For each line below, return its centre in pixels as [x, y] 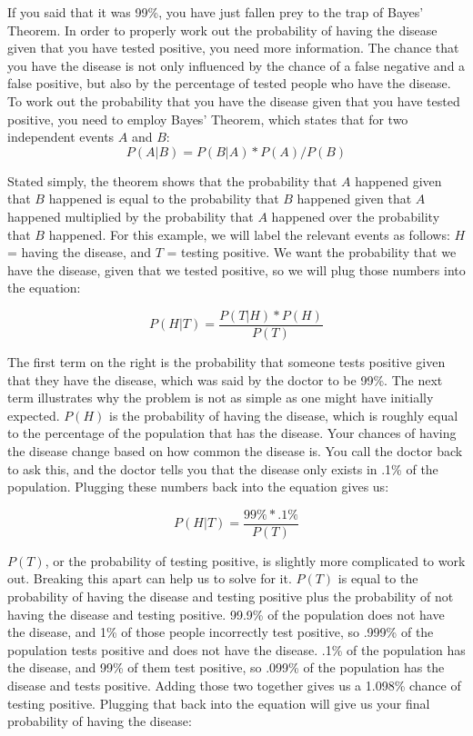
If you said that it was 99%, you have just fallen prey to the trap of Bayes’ [216, 12]
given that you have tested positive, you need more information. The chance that [233, 48]
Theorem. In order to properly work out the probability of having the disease [222, 30]
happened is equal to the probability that [164, 199]
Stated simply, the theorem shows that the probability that [172, 180]
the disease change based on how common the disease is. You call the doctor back [235, 450]
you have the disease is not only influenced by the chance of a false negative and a [236, 65]
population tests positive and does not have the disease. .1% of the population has [236, 649]
